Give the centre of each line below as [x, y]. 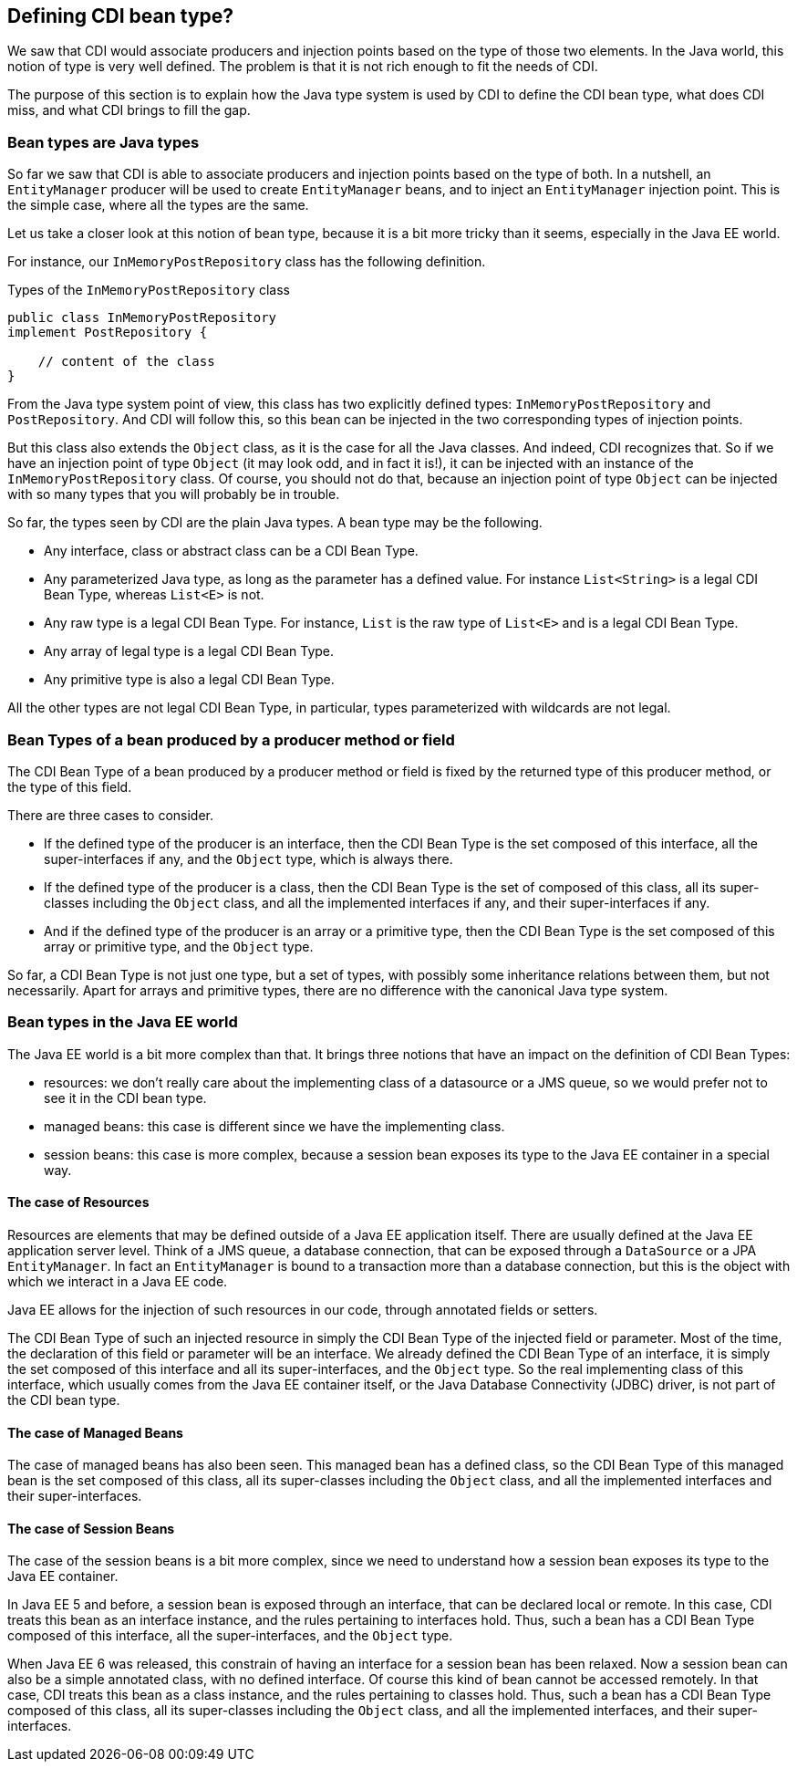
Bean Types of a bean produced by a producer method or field [231, 739]
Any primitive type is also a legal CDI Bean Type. [189, 680]
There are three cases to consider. [111, 815]
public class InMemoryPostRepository [142, 318]
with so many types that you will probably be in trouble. [174, 494]
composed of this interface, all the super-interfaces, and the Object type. [230, 1636]
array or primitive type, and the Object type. [179, 946]
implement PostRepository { [108, 333]
